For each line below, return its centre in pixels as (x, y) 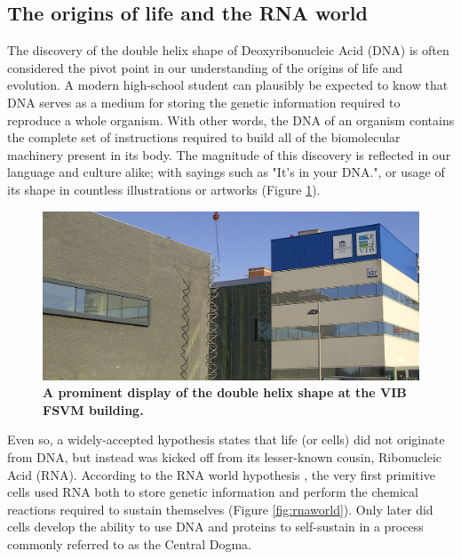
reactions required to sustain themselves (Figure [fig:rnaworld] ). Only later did (220, 509)
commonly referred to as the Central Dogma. (129, 543)
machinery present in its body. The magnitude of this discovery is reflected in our (229, 154)
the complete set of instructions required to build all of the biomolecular (204, 137)
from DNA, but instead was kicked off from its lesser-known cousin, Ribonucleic (224, 456)
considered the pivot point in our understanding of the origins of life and (205, 67)
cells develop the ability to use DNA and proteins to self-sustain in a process (215, 527)
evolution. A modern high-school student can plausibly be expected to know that (228, 85)
